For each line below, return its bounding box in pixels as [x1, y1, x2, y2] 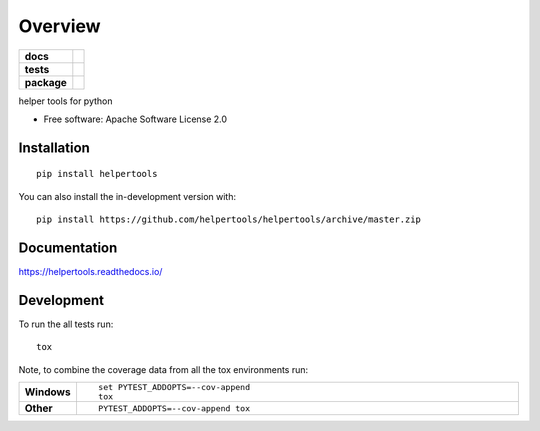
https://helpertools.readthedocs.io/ [18, 266, 163, 278]
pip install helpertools [36, 168, 158, 180]
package [24, 75, 67, 89]
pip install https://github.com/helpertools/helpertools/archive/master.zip [36, 214, 422, 225]
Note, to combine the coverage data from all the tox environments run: [18, 363, 309, 375]
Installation [18, 139, 90, 156]
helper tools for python [18, 95, 113, 107]
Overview [18, 15, 101, 37]
